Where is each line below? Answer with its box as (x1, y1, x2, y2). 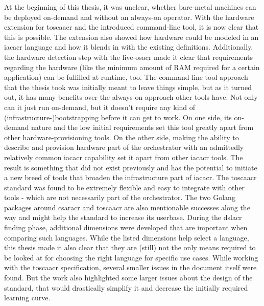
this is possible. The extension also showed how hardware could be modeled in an (4, 31, 259, 42)
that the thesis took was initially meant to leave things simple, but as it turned (4, 81, 252, 92)
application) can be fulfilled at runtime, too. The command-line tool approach (4, 72, 248, 82)
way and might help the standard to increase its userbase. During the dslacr (4, 212, 242, 223)
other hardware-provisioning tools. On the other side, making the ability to (4, 132, 239, 142)
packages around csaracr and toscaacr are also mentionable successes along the (4, 202, 250, 212)
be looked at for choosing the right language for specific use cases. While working (4, 252, 258, 263)
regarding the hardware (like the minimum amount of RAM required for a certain (4, 61, 260, 72)
